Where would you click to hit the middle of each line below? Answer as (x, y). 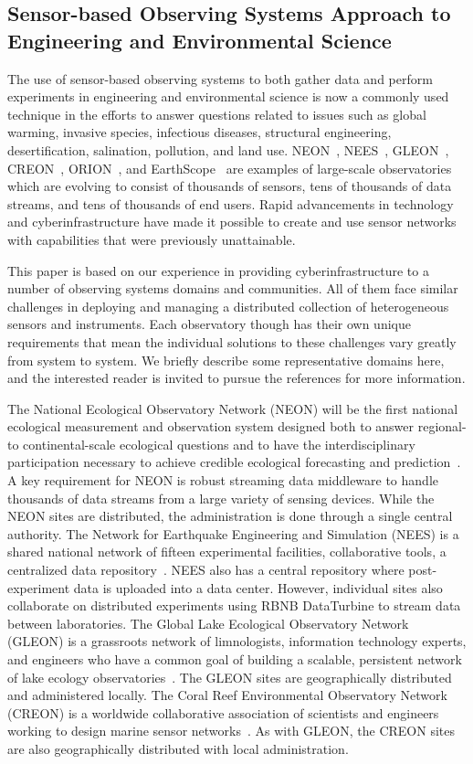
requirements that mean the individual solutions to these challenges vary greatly (232, 341)
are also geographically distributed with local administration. (178, 748)
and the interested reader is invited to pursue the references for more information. (236, 378)
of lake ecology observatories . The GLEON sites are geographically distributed (230, 677)
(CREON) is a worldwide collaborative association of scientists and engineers (223, 712)
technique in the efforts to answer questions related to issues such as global (217, 114)
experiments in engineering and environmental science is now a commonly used (228, 96)
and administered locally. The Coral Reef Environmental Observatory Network (227, 695)
